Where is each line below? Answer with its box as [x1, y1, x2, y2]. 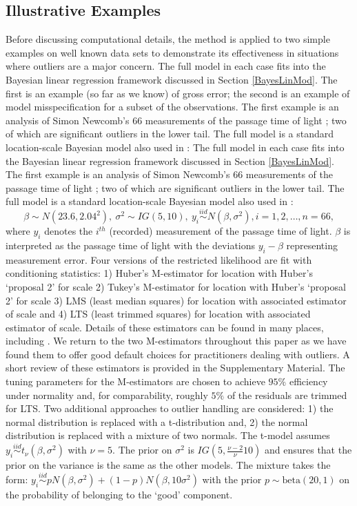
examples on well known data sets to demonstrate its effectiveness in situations [6, 45, 339, 59]
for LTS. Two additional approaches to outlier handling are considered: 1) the [6, 401, 334, 416]
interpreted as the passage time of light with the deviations [6, 237, 256, 252]
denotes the [44, 224, 93, 238]
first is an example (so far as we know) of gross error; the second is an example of [6, 86, 350, 100]
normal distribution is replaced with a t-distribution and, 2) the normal [6, 414, 308, 429]
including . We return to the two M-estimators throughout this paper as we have [6, 333, 347, 348]
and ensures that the [264, 442, 352, 457]
